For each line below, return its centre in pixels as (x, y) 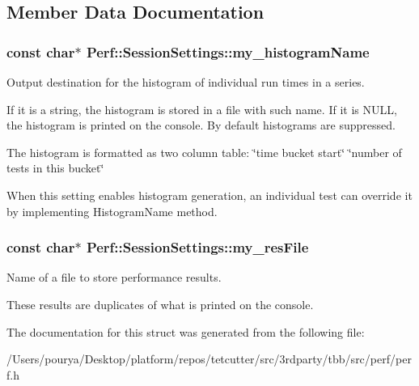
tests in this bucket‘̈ (55, 168)
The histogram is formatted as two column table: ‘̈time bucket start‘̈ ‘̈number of (204, 152)
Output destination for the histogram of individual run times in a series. (186, 82)
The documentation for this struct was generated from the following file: (186, 331)
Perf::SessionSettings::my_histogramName (228, 51)
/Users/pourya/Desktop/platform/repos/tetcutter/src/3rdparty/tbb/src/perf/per (209, 359)
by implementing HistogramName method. (112, 211)
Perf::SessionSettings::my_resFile (197, 247)
